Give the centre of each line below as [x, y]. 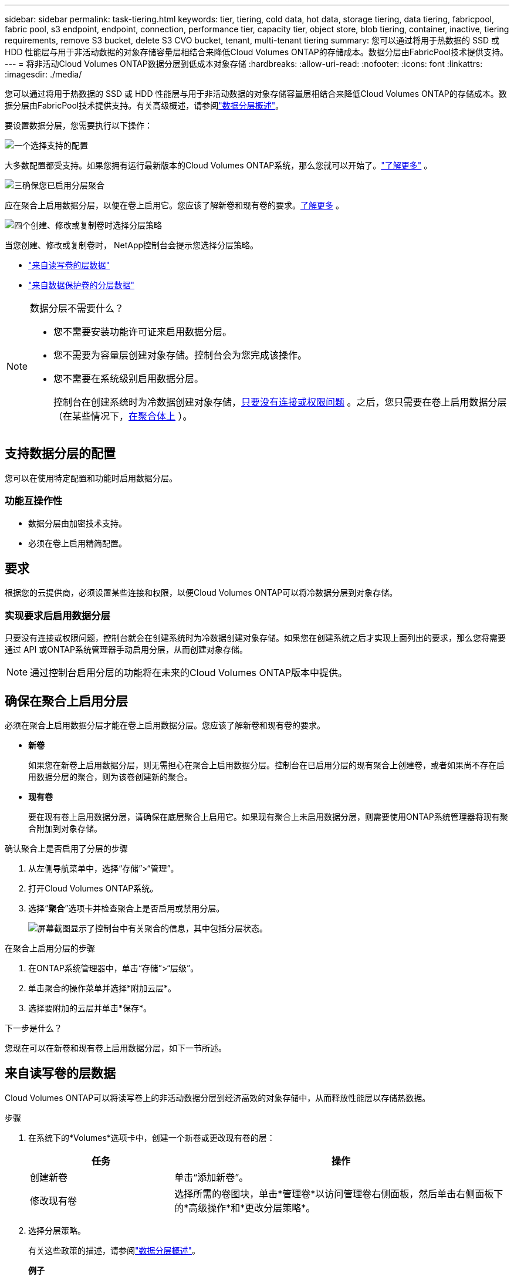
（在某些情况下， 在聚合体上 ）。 [123, 416]
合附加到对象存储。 [65, 829]
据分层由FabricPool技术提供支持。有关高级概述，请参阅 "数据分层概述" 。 [144, 105]
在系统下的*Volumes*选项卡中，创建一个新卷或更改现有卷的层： [152, 1137]
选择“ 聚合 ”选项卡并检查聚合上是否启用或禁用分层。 [126, 909]
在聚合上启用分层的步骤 [50, 948]
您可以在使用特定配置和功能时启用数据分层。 [91, 478]
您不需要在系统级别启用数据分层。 [129, 379]
